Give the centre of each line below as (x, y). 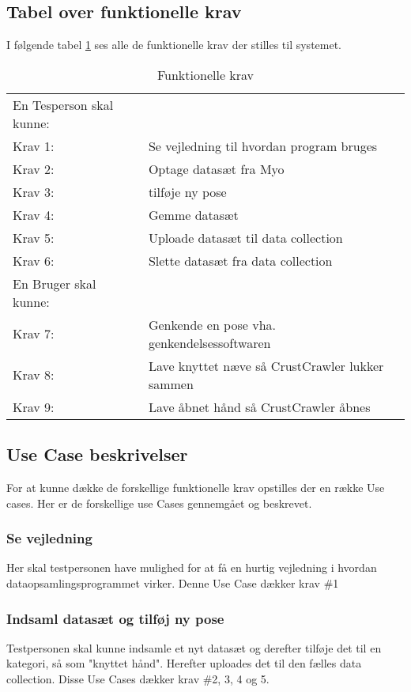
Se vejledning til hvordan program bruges (263, 146)
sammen (171, 384)
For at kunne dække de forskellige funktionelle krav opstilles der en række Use (196, 487)
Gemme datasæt (193, 214)
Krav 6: (34, 260)
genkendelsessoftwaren (209, 342)
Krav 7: (34, 334)
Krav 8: (34, 375)
